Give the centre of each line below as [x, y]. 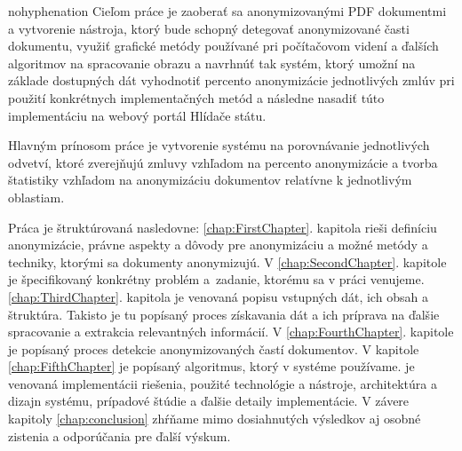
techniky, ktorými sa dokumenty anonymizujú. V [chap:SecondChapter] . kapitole [227, 261]
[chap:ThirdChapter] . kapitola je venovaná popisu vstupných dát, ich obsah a [218, 296]
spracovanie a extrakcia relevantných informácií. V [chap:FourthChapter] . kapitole [231, 332]
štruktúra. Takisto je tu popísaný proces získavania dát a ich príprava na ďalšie [224, 314]
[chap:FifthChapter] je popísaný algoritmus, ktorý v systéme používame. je [211, 366]
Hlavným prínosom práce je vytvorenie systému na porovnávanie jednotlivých [219, 145]
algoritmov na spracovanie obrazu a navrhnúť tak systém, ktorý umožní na [212, 63]
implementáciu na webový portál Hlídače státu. [137, 115]
